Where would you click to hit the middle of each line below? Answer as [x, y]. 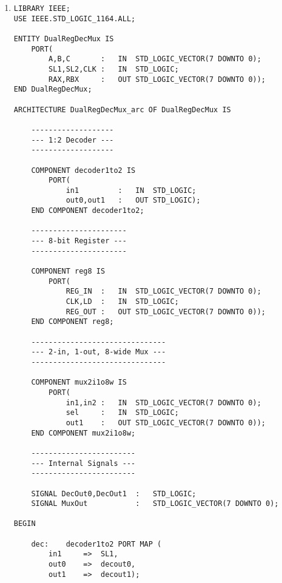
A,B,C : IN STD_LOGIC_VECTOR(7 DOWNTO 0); [155, 59]
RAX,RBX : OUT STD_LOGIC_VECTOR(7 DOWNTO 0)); [157, 79]
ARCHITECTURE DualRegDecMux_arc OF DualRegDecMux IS [122, 110]
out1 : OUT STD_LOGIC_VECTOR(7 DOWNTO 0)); [166, 423]
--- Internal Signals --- [83, 463]
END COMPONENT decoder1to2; [88, 211]
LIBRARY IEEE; [42, 8]
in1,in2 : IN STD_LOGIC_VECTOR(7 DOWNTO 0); [163, 403]
